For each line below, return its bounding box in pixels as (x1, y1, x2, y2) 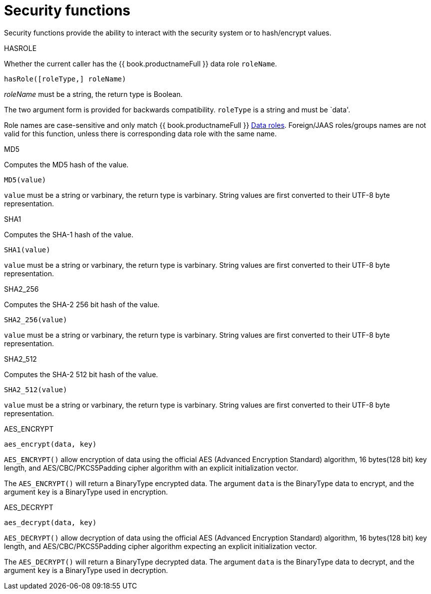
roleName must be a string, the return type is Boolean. (4, 89, 183, 98)
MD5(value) (4, 175, 46, 184)
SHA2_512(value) (4, 385, 67, 394)
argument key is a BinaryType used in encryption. (4, 487, 168, 496)
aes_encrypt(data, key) (4, 440, 97, 448)
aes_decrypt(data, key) (4, 518, 97, 527)
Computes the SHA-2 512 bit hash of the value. (4, 370, 158, 379)
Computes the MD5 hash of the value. (4, 160, 129, 169)
